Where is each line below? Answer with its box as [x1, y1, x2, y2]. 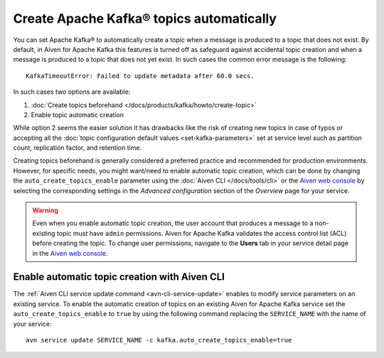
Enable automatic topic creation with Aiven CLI [13, 271, 225, 283]
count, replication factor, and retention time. [13, 143, 142, 152]
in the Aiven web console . [32, 249, 108, 257]
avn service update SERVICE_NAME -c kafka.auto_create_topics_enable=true [26, 336, 292, 345]
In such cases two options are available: [13, 87, 131, 96]
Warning [32, 206, 58, 215]
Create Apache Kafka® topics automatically [13, 11, 277, 26]
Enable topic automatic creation [31, 110, 124, 119]
